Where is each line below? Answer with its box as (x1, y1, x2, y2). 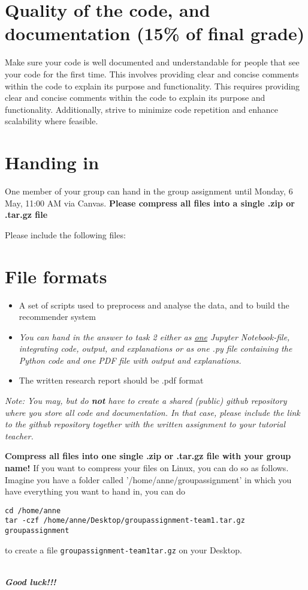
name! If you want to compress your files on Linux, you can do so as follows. (5, 462, 289, 474)
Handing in (5, 150, 99, 175)
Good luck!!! (5, 576, 56, 588)
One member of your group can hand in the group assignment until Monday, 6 (5, 185, 293, 197)
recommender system (19, 310, 96, 323)
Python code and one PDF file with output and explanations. (19, 354, 241, 366)
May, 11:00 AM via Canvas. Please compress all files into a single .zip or (5, 196, 295, 209)
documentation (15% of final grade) (5, 21, 305, 46)
